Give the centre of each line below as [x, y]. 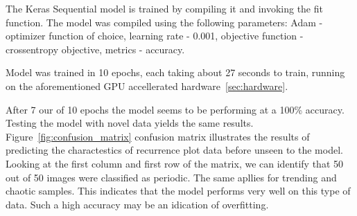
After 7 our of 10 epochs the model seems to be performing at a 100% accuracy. [175, 109]
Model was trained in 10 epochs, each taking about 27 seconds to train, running [175, 72]
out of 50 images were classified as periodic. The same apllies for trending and [171, 177]
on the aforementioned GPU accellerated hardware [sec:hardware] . [147, 85]
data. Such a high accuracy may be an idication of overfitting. [137, 204]
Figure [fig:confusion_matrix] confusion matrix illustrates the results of [158, 136]
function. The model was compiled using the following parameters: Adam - [164, 22]
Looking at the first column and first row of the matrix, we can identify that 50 [175, 163]
